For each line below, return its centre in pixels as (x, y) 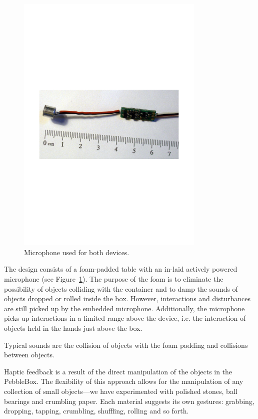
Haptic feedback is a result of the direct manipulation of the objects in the (118, 371)
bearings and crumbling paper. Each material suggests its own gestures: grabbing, (129, 401)
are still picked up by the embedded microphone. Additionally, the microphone (124, 308)
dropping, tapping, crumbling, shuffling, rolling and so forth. (96, 411)
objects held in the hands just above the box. (73, 328)
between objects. (29, 355)
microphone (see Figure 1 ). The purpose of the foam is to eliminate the (114, 279)
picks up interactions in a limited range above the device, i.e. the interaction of (125, 318)
